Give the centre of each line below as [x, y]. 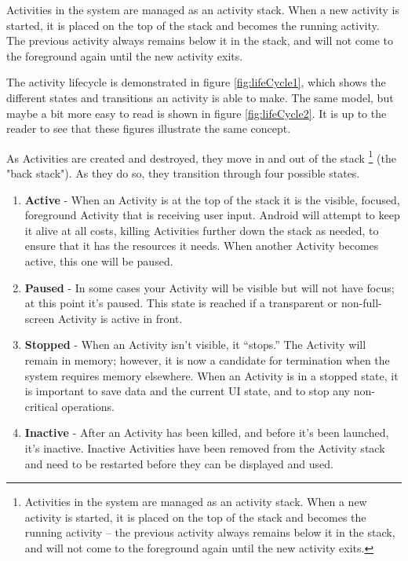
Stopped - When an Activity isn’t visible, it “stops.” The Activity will [195, 345]
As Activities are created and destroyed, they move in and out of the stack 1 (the [201, 156]
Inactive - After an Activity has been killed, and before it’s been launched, [207, 433]
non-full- [361, 303]
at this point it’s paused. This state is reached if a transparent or [181, 303]
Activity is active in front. [120, 318]
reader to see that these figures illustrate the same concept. [149, 128]
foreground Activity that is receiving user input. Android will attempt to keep [212, 215]
